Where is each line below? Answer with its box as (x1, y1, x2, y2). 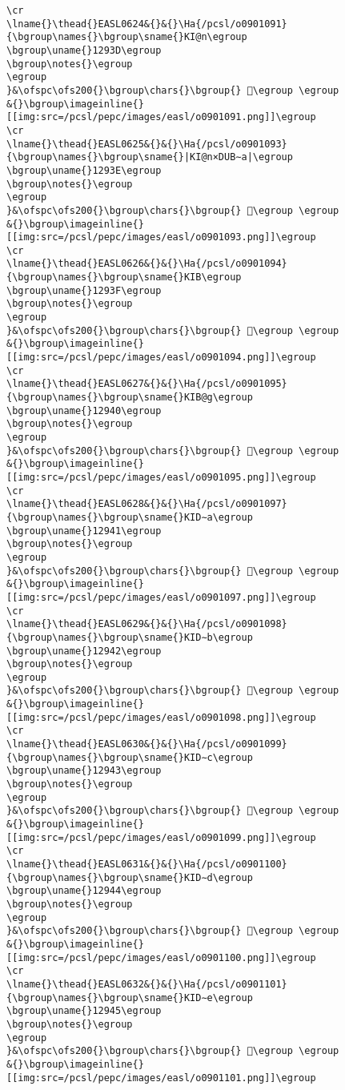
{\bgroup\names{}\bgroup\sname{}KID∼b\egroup (6, 631, 253, 643)
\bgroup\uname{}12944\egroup (6, 885, 162, 897)
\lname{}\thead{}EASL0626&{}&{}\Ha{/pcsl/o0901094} (6, 258, 287, 270)
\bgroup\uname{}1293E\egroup (6, 164, 162, 176)
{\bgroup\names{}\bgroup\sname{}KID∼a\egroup (6, 511, 253, 523)
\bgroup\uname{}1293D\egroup (6, 44, 162, 56)
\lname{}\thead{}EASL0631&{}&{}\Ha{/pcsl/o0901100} (6, 859, 287, 870)
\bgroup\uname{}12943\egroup (6, 765, 162, 777)
